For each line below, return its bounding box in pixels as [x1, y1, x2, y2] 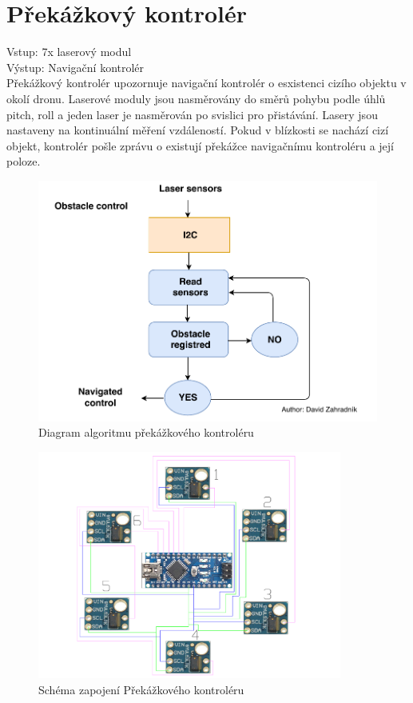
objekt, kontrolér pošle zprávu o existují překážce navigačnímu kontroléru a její [6, 137, 394, 154]
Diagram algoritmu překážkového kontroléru [38, 424, 254, 441]
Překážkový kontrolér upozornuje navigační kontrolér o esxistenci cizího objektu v [6, 74, 407, 91]
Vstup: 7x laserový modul [6, 43, 132, 60]
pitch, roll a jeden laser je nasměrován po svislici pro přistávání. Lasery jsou [6, 106, 378, 122]
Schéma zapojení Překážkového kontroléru [38, 681, 244, 697]
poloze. [6, 153, 41, 170]
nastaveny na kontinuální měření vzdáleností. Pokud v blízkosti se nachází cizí [6, 122, 389, 138]
